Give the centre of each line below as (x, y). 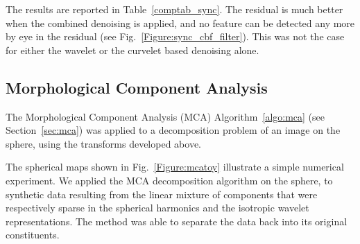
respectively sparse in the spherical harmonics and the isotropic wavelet (157, 208)
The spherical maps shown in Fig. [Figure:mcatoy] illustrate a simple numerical (175, 167)
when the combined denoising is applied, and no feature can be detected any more (180, 23)
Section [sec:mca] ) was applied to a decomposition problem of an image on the (173, 130)
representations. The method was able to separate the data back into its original (177, 221)
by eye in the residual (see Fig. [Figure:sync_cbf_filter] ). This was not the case (175, 36)
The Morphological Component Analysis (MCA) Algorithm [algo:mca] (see (165, 116)
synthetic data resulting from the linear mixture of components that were (162, 194)
